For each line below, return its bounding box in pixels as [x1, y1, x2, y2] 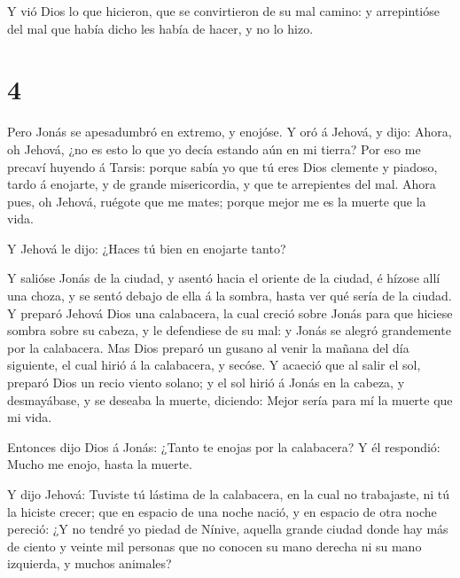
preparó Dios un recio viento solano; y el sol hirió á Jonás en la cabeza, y [7, 373, 405, 392]
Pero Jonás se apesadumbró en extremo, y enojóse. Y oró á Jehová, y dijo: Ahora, [7, 122, 452, 141]
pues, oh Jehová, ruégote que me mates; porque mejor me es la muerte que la [7, 191, 426, 210]
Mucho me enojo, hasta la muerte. [7, 455, 192, 473]
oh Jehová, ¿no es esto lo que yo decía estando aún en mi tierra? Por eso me [7, 139, 421, 158]
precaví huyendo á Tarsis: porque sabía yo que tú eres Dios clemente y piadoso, [7, 157, 438, 176]
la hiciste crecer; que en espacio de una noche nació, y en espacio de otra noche [7, 502, 437, 520]
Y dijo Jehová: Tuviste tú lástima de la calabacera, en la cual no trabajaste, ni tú [7, 485, 450, 503]
